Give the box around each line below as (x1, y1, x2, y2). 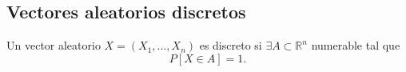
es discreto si (199, 37, 262, 54)
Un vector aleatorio (6, 37, 101, 54)
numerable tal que (311, 37, 400, 54)
